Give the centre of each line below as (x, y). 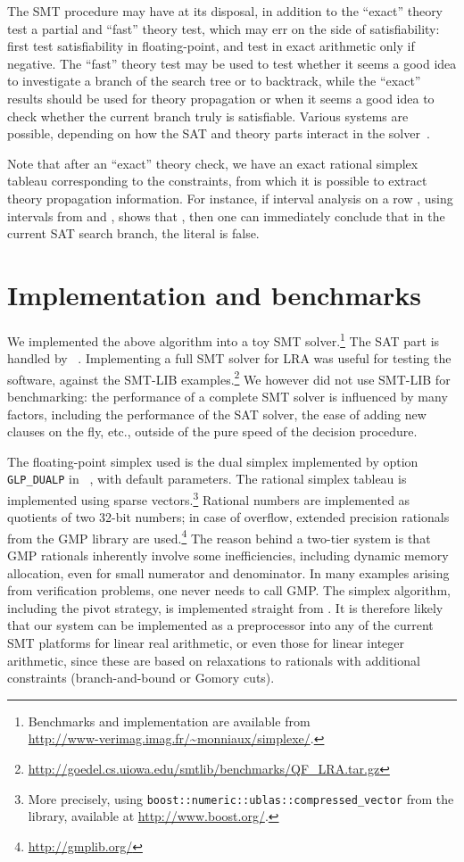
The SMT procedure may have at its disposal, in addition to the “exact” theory (225, 11)
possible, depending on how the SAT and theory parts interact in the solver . (219, 133)
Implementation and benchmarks (214, 294)
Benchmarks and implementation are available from (169, 721)
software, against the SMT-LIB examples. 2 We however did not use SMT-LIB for (229, 377)
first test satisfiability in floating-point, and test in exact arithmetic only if (211, 46)
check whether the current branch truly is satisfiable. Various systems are (208, 116)
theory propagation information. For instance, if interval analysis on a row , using (230, 198)
